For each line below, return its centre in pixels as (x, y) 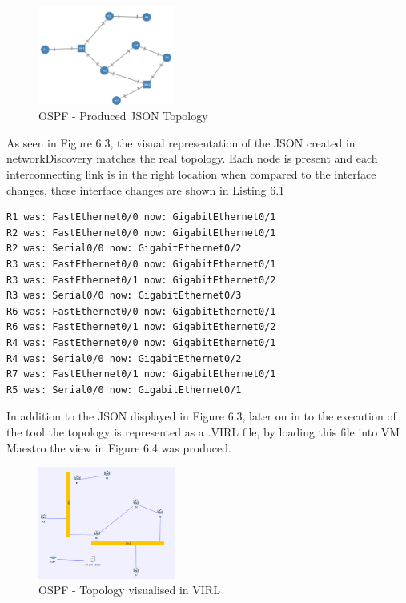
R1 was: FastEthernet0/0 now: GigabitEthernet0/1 (141, 217)
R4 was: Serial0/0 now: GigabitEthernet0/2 (124, 358)
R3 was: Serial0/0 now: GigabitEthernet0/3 (124, 296)
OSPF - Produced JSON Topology (123, 116)
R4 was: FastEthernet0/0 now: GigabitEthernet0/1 (141, 342)
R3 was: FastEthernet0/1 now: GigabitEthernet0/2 (141, 280)
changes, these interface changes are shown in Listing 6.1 (146, 189)
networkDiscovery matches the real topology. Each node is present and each (192, 158)
